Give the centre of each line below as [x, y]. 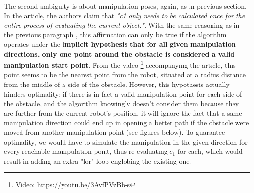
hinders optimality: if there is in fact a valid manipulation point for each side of [123, 94]
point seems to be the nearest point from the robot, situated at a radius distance [125, 75]
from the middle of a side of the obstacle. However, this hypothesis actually [117, 84]
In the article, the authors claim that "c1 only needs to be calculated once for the [125, 15]
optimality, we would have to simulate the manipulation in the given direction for [126, 141]
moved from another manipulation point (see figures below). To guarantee [115, 132]
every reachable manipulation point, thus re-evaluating [86, 151]
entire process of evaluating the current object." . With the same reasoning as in [122, 25]
